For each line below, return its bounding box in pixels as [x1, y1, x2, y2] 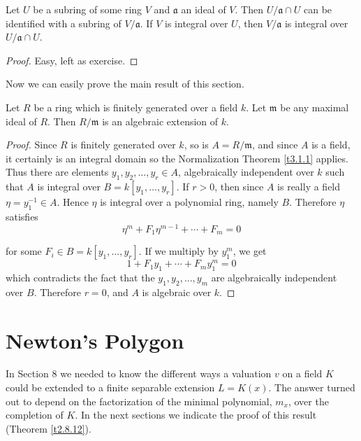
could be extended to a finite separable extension [6, 380, 215, 395]
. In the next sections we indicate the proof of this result [75, 407, 317, 422]
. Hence [57, 195, 89, 209]
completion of [6, 407, 64, 422]
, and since [251, 137, 298, 152]
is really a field [277, 179, 341, 194]
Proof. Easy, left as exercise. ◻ [6, 52, 138, 67]
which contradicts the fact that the [6, 269, 155, 284]
